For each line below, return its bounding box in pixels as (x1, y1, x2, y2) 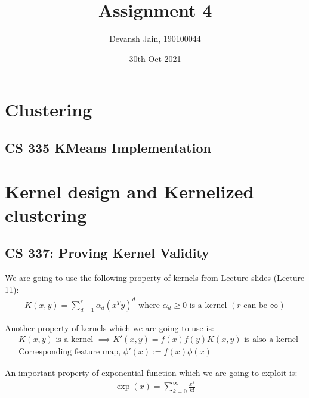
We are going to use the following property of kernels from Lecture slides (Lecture (5, 271, 305, 284)
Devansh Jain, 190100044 (109, 32, 201, 45)
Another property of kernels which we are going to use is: (5, 321, 214, 334)
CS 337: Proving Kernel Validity (5, 243, 209, 262)
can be (243, 301, 267, 310)
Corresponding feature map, (18, 348, 121, 357)
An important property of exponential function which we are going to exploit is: (5, 366, 298, 379)
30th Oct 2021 (129, 52, 181, 64)
